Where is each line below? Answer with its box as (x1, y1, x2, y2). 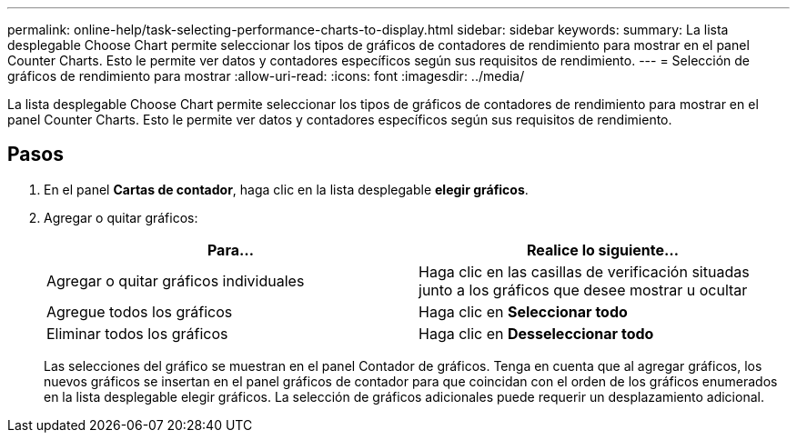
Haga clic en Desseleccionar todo (419, 324, 654, 343)
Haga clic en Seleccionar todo (419, 302, 628, 321)
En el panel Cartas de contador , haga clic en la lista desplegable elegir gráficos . (44, 181, 529, 197)
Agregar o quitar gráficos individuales (46, 271, 305, 290)
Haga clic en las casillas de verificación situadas (419, 262, 750, 281)
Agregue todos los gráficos (46, 302, 233, 321)
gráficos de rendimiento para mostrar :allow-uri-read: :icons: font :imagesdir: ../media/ (7, 68, 525, 84)
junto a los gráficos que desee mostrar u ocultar (419, 280, 748, 299)
